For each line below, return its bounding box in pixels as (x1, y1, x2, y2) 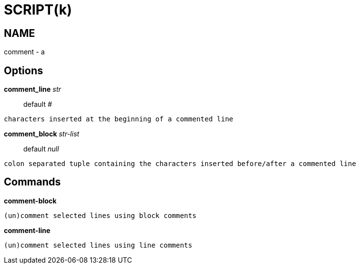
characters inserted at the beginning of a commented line (4, 115, 234, 123)
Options (4, 64, 43, 77)
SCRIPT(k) (4, 1, 72, 18)
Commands (4, 176, 61, 188)
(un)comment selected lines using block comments (4, 211, 197, 219)
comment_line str (4, 85, 61, 94)
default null (23, 145, 59, 153)
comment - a (4, 48, 45, 56)
